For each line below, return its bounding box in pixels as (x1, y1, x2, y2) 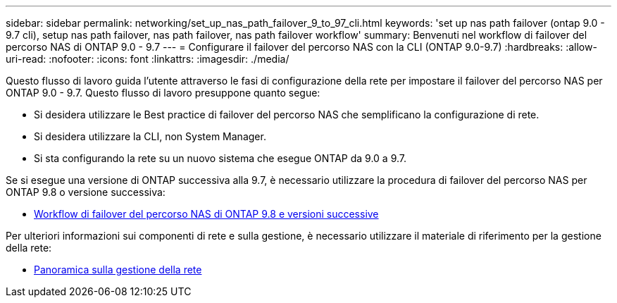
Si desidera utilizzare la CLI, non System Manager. (34, 130, 266, 142)
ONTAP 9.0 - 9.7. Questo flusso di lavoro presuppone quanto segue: (6, 87, 320, 99)
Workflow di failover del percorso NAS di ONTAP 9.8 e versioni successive (34, 208, 379, 220)
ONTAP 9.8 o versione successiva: (6, 186, 166, 198)
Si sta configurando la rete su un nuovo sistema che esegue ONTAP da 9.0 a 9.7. (34, 152, 407, 164)
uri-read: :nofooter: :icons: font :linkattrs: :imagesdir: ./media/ (6, 53, 289, 65)
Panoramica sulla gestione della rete (34, 264, 202, 276)
